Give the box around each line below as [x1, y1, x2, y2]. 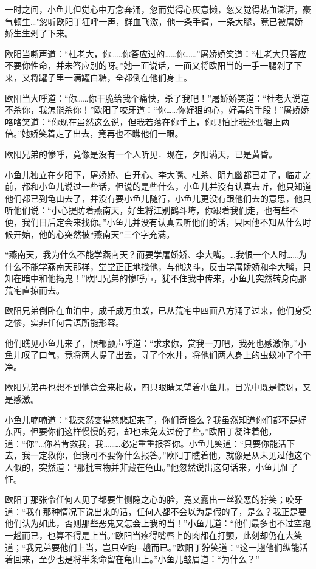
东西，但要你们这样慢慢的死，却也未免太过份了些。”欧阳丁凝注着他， [5, 425, 277, 438]
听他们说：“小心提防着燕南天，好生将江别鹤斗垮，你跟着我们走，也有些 [5, 204, 290, 216]
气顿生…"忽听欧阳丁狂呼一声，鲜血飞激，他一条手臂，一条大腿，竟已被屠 [5, 15, 295, 27]
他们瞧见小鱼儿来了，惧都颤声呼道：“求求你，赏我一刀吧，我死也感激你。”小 [5, 336, 307, 349]
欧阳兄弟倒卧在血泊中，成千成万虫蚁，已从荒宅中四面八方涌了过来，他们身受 [5, 304, 311, 317]
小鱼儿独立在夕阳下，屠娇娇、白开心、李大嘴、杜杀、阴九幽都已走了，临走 [5, 168, 303, 181]
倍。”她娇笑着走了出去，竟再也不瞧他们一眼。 [5, 127, 184, 140]
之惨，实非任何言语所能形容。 [5, 316, 124, 329]
